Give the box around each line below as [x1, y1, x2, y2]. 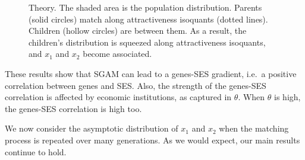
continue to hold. [5, 145, 67, 158]
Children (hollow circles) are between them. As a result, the [29, 24, 247, 37]
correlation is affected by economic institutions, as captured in [5, 91, 232, 103]
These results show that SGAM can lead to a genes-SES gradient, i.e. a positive [5, 67, 297, 79]
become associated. [83, 47, 152, 60]
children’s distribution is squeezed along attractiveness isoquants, [29, 36, 266, 48]
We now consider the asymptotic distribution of [5, 122, 178, 135]
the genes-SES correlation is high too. [5, 102, 142, 114]
